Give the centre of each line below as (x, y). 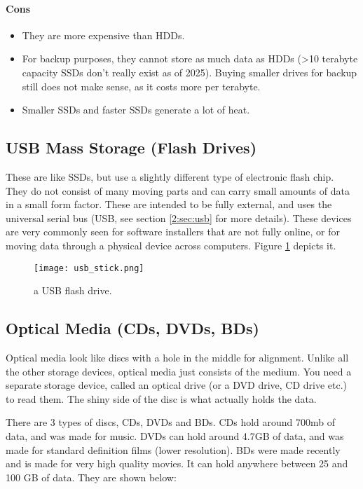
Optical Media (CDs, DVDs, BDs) (132, 328)
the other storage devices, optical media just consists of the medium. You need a (179, 371)
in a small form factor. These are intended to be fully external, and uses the (169, 204)
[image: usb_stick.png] (89, 268)
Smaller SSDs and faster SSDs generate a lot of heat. (136, 110)
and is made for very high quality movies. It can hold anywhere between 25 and (177, 463)
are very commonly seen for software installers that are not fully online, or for (173, 232)
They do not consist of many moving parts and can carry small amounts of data (178, 190)
